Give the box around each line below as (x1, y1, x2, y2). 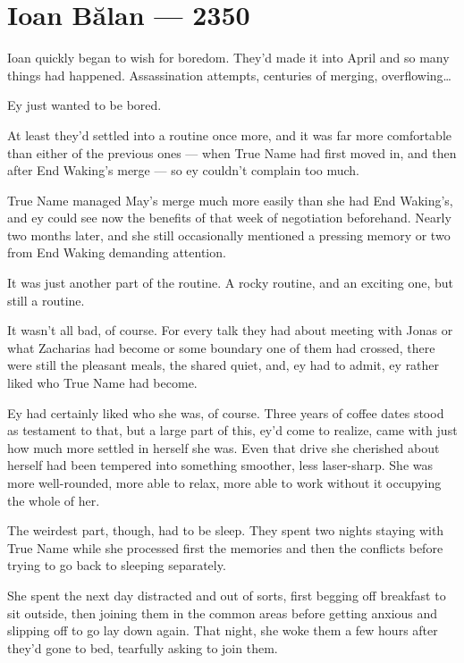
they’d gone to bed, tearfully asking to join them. (7, 638, 278, 657)
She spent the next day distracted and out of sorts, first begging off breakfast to (7, 585, 446, 604)
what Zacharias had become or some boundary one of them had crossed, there (7, 338, 435, 357)
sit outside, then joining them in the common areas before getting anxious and (7, 603, 438, 622)
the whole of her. (7, 491, 100, 509)
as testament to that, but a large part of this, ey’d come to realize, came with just (7, 421, 458, 440)
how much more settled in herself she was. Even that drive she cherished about (7, 438, 440, 457)
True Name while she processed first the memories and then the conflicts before (7, 538, 443, 557)
